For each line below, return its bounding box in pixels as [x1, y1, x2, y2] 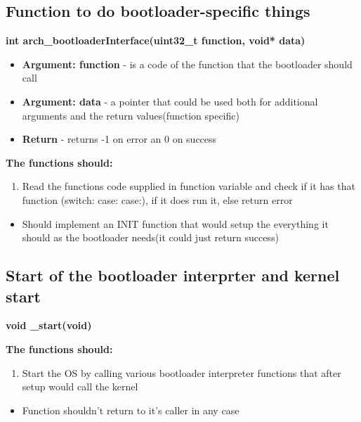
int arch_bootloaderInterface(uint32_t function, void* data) [6, 33, 306, 48]
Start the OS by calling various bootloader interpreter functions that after [22, 365, 341, 380]
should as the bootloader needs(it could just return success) [22, 230, 279, 245]
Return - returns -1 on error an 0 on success [22, 132, 217, 146]
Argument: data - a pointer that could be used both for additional [22, 94, 318, 108]
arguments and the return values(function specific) [22, 108, 239, 122]
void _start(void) [6, 318, 92, 333]
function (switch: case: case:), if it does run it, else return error [22, 192, 293, 207]
